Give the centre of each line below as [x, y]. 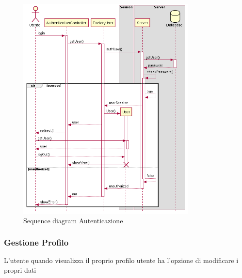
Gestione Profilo [36, 242]
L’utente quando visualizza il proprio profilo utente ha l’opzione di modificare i [121, 260]
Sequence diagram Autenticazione [73, 221]
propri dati [20, 270]
